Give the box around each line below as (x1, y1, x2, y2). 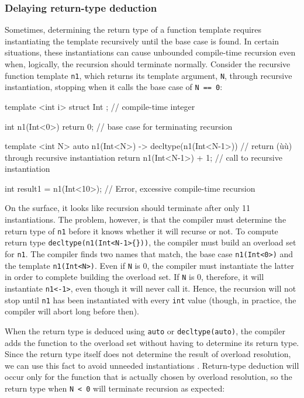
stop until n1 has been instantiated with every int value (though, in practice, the (5, 293, 296, 306)
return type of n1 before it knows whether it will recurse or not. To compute (5, 224, 278, 237)
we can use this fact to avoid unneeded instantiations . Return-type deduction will (5, 359, 299, 371)
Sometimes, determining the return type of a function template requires (5, 23, 262, 36)
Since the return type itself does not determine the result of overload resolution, (5, 348, 291, 360)
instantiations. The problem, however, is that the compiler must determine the (5, 213, 286, 226)
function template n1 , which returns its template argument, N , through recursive (5, 69, 292, 81)
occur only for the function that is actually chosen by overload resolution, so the (5, 371, 292, 383)
